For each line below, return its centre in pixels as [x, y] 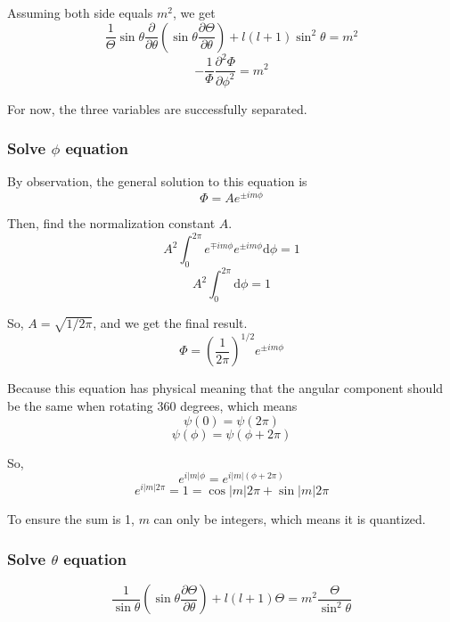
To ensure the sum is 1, [71, 519]
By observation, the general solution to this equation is [157, 181]
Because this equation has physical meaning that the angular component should [225, 388]
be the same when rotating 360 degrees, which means [152, 406]
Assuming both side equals [80, 12]
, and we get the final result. [170, 323]
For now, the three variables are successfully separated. [157, 108]
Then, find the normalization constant [111, 222]
